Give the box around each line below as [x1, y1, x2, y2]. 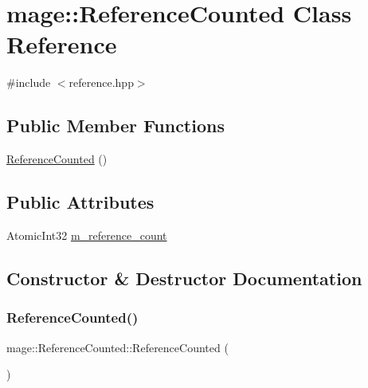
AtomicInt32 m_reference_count [6, 226, 167, 243]
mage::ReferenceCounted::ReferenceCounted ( [6, 339, 229, 355]
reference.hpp [69, 74, 134, 91]
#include [6, 74, 51, 91]
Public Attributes [6, 190, 155, 214]
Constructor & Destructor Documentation [6, 265, 362, 290]
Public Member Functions [6, 113, 225, 138]
